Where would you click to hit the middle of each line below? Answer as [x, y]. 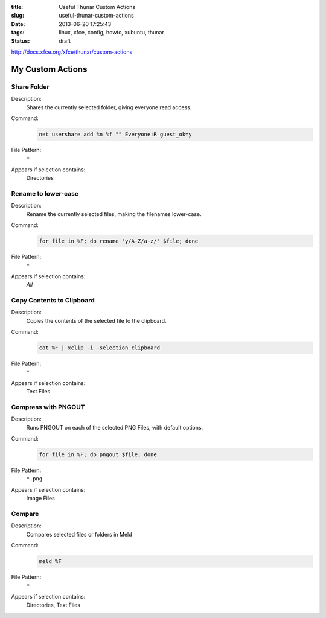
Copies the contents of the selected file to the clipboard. [96, 320]
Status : [21, 41]
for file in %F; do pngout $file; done [98, 455]
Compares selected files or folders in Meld [79, 534]
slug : [18, 16]
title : [17, 7]
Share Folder [30, 86]
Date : [18, 24]
